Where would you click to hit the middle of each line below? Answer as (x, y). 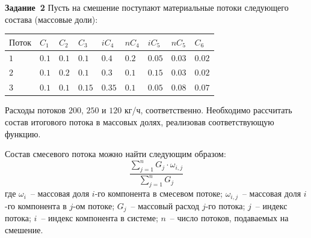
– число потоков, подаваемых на (229, 218)
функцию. (23, 133)
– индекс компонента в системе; (100, 218)
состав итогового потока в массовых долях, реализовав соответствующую (140, 121)
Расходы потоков (35, 110)
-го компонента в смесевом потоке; (159, 193)
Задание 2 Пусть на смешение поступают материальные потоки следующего (147, 7)
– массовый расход (165, 205)
